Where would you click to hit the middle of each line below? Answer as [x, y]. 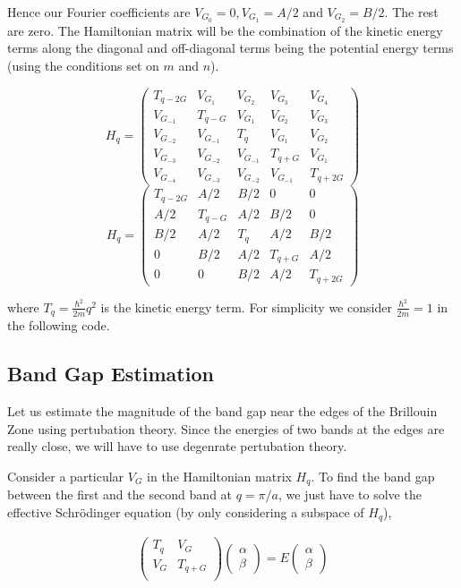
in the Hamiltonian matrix [219, 476]
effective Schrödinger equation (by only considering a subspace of [186, 511]
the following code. [59, 325]
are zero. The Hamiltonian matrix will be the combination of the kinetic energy [225, 30]
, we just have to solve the [350, 494]
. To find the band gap [373, 476]
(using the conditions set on [83, 66]
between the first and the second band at [120, 494]
